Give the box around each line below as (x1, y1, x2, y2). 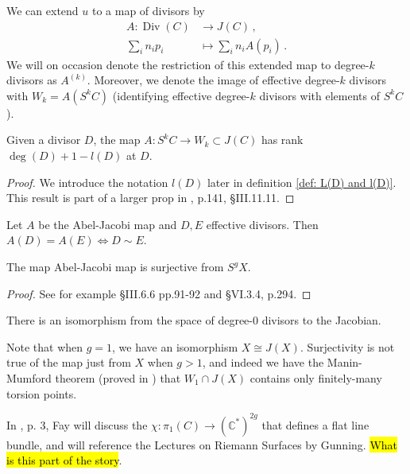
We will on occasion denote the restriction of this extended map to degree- (6, 56, 369, 72)
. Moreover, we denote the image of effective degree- (87, 72, 340, 88)
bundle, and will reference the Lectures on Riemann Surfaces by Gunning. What (6, 436, 398, 453)
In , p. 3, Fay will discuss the (6, 416, 148, 433)
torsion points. (6, 385, 77, 402)
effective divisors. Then (206, 216, 319, 232)
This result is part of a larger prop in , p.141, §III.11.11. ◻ (6, 189, 295, 206)
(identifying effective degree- (112, 87, 250, 103)
